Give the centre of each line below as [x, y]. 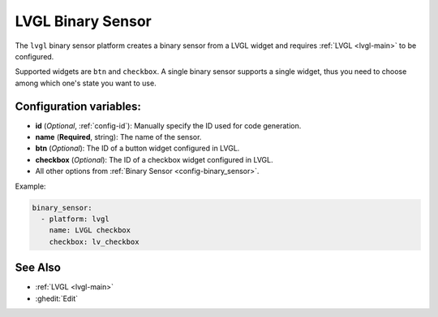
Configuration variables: [78, 106]
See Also [38, 268]
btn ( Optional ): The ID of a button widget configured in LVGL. [137, 148]
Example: [30, 186]
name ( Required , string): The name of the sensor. [118, 137]
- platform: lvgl [75, 219]
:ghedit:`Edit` [57, 298]
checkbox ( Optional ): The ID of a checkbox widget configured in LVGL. [154, 159]
